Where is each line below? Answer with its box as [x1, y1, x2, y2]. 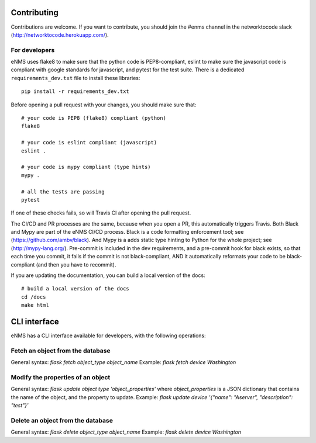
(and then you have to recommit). [36, 261, 116, 268]
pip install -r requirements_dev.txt [21, 88, 130, 95]
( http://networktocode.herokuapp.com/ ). [11, 31, 109, 38]
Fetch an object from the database [11, 347, 111, 355]
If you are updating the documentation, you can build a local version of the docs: [11, 272, 205, 279]
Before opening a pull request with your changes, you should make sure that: [11, 101, 197, 108]
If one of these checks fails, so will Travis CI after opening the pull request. [11, 209, 191, 216]
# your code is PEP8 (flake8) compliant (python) [21, 115, 167, 121]
